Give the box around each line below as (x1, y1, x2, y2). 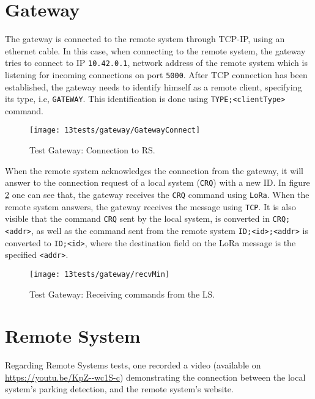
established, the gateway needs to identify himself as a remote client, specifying (5, 80, 302, 93)
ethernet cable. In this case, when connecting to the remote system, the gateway (5, 44, 306, 57)
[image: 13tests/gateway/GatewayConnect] (29, 126, 201, 135)
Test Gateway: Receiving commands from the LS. (29, 287, 215, 300)
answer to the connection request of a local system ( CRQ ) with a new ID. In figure (5, 176, 310, 189)
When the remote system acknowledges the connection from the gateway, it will (5, 164, 303, 177)
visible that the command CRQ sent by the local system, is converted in (5, 212, 270, 225)
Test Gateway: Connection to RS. (29, 144, 155, 156)
